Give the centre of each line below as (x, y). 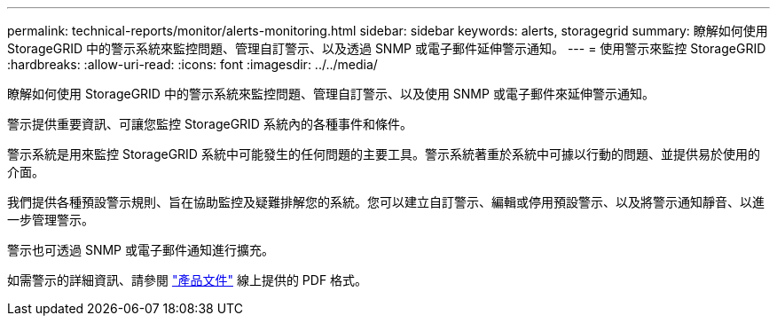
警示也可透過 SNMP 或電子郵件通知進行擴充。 (141, 250)
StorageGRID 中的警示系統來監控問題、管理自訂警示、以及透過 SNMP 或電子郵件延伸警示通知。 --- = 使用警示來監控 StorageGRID (387, 48)
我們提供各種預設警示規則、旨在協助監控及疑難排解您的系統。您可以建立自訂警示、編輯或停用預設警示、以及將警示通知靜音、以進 (386, 202)
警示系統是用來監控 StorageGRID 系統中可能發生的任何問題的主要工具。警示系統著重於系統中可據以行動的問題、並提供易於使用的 (384, 154)
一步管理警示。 (51, 220)
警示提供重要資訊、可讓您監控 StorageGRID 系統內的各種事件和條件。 (210, 124)
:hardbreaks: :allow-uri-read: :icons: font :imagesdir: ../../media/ (192, 64)
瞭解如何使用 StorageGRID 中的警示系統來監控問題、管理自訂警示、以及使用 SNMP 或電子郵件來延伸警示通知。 (331, 94)
